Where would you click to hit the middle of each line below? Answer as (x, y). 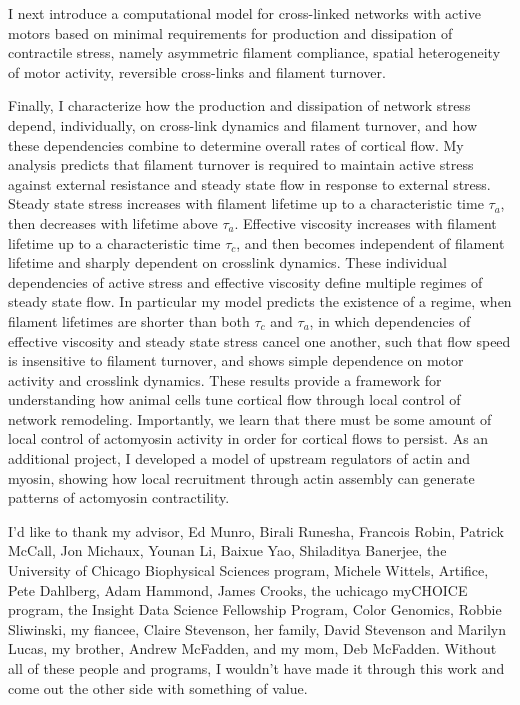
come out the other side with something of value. (158, 687)
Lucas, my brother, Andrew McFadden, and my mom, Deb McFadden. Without (252, 648)
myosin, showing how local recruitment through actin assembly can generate (241, 477)
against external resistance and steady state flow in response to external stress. (249, 183)
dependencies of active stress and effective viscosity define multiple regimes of (245, 281)
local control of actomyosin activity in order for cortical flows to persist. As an (248, 438)
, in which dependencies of (390, 320)
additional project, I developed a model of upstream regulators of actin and (239, 458)
